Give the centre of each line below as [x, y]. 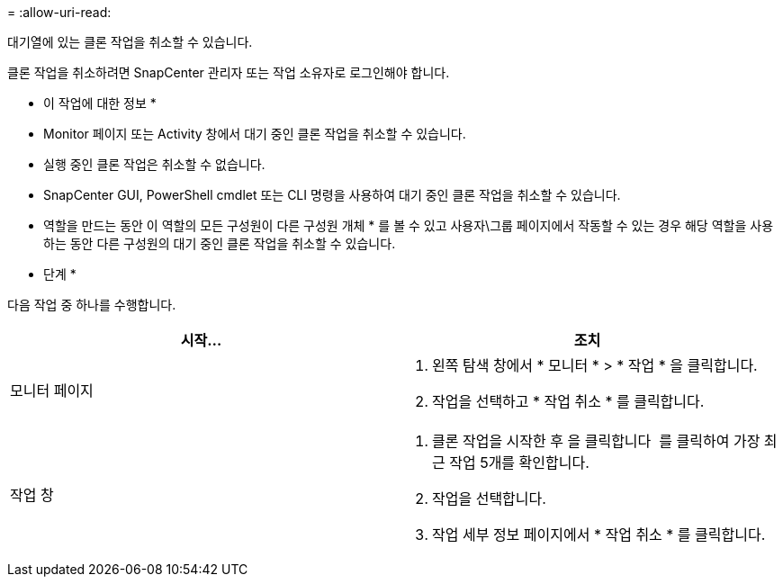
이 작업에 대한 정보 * [100, 103]
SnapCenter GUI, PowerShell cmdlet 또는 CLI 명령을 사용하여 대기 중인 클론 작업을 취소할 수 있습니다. [332, 195]
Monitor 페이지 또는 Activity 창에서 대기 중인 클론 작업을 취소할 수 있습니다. [255, 134]
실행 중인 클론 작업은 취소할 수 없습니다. [154, 164]
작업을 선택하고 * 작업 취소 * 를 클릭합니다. [568, 401]
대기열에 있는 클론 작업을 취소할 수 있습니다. [130, 42]
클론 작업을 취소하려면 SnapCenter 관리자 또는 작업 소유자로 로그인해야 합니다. [229, 72]
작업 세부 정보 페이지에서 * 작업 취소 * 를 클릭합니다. [599, 535]
